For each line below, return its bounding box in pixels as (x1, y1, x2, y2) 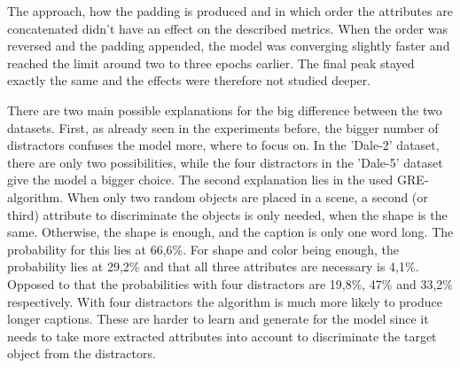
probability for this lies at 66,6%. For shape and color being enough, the (7, 239, 400, 258)
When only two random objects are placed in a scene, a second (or (66, 187, 428, 206)
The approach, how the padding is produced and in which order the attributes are (7, 2, 453, 20)
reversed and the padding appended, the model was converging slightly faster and (7, 36, 450, 55)
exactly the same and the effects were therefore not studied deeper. (7, 71, 371, 90)
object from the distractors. (7, 344, 156, 363)
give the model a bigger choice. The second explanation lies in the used (7, 170, 394, 189)
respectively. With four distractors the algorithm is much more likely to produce (7, 292, 442, 310)
